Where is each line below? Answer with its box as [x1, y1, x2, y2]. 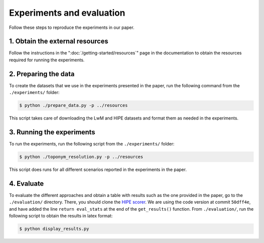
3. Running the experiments [9, 128, 95, 136]
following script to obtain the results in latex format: [9, 213, 113, 219]
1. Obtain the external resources [9, 37, 109, 46]
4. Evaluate [9, 179, 44, 188]
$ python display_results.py [19, 226, 89, 232]
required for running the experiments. [9, 57, 85, 63]
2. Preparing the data [9, 70, 75, 78]
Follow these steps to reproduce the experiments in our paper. [9, 24, 134, 30]
